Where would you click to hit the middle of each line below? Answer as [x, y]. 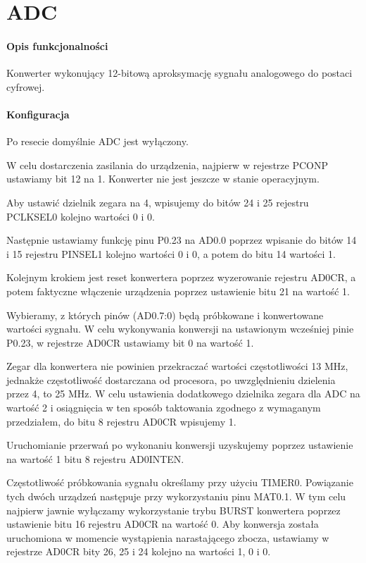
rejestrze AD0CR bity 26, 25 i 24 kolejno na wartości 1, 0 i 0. [139, 551]
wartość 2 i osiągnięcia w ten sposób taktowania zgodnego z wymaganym [164, 408]
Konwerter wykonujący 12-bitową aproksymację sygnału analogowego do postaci [179, 73]
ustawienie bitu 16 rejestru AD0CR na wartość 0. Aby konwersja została [163, 524]
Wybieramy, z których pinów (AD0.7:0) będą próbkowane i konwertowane [165, 315]
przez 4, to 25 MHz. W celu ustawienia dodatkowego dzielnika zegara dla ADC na [183, 394]
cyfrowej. [26, 86]
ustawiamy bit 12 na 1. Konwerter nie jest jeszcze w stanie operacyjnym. [163, 179]
